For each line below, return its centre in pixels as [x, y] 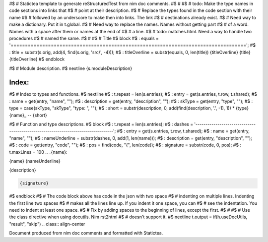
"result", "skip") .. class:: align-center [47, 224]
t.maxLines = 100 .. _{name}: [38, 152]
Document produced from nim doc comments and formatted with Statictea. [86, 233]
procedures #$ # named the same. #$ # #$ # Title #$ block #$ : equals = [84, 38]
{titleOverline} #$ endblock [37, 59]
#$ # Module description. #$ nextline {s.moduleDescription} [71, 68]
